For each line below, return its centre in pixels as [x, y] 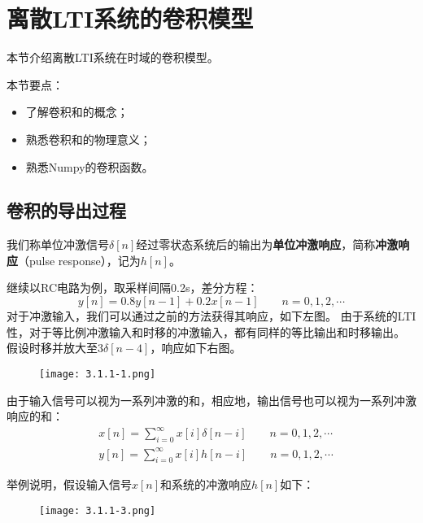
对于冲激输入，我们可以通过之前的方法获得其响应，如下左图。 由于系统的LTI [211, 316]
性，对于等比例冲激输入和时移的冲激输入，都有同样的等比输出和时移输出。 [206, 331]
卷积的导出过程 [66, 210]
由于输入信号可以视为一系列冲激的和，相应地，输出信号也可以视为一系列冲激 [211, 400]
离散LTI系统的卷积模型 [130, 18]
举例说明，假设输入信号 [69, 484]
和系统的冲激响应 [206, 484]
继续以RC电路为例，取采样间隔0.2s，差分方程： [133, 288]
